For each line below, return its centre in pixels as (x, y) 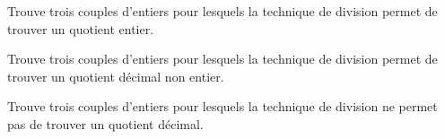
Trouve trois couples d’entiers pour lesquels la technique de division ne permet (222, 106)
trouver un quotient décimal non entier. (116, 76)
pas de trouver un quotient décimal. (105, 123)
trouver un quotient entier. (81, 28)
